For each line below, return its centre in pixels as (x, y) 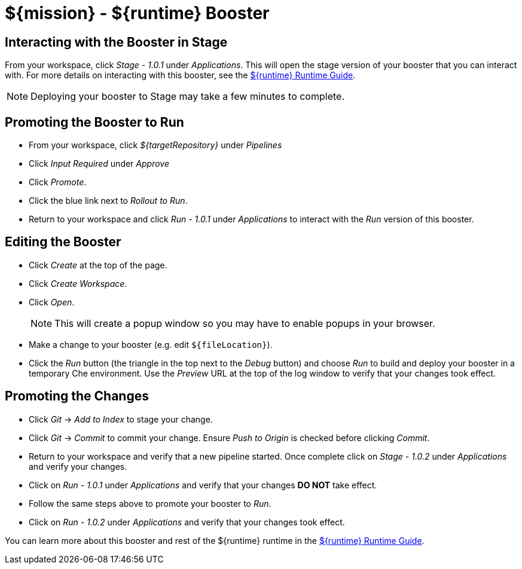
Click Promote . (58, 182)
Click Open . (52, 302)
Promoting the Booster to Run (94, 122)
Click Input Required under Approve (99, 164)
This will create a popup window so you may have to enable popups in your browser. (245, 323)
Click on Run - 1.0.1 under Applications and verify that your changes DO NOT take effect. (203, 485)
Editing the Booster (63, 242)
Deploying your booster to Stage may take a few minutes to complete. (187, 97)
